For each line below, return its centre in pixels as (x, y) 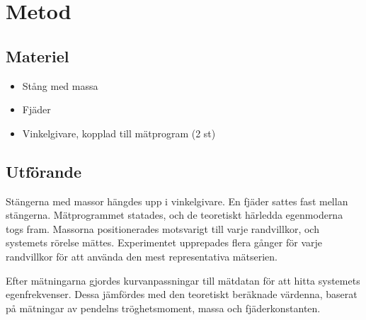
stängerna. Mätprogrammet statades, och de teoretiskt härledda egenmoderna (175, 215)
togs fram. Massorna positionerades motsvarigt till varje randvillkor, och (162, 228)
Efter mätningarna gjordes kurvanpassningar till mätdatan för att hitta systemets (183, 280)
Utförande (44, 171)
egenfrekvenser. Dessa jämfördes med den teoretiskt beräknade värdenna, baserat (182, 294)
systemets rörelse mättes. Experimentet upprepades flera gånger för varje (164, 242)
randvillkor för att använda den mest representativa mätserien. (142, 256)
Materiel (38, 56)
